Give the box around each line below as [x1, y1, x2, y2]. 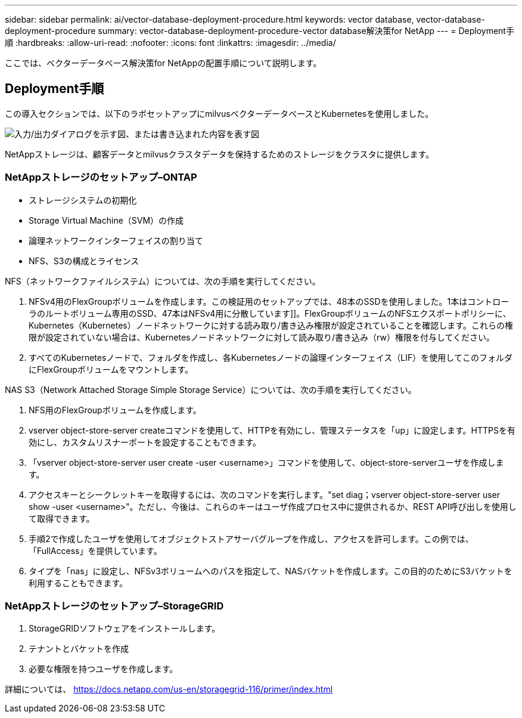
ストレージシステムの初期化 [29, 194, 137, 205]
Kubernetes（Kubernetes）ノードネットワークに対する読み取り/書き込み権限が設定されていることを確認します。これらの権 [29, 320, 513, 330]
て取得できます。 [29, 513, 95, 524]
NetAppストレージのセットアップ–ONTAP [5, 171, 197, 184]
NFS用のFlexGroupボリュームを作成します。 [29, 404, 201, 415]
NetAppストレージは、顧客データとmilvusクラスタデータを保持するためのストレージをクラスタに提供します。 [5, 148, 434, 159]
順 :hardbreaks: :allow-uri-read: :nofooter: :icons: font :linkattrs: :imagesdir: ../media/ [5, 38, 336, 48]
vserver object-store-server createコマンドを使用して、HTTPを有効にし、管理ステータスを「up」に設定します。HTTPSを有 [29, 425, 515, 435]
